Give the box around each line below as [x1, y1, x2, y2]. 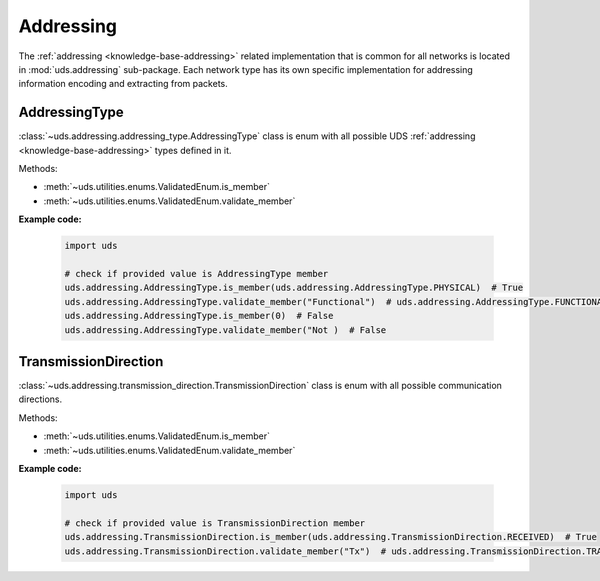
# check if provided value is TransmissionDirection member [64, 517, 366, 529]
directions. [18, 393, 63, 405]
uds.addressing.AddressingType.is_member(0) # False [64, 310, 334, 322]
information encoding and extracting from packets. [18, 78, 229, 90]
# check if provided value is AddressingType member [64, 268, 329, 279]
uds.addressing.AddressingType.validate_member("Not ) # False [64, 324, 387, 335]
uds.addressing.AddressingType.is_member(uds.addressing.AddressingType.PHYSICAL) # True [64, 282, 524, 294]
